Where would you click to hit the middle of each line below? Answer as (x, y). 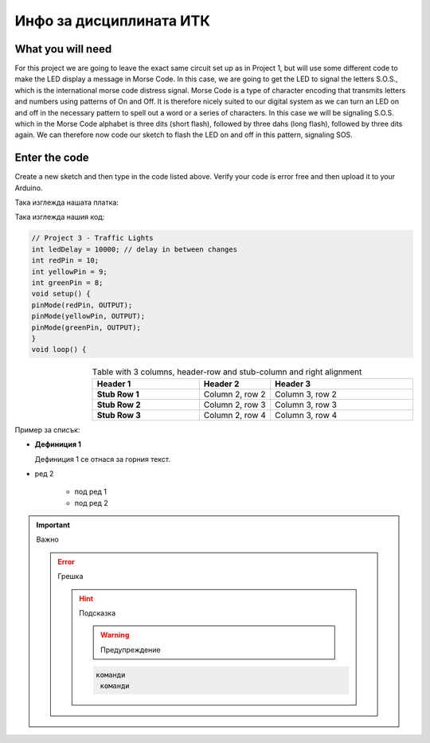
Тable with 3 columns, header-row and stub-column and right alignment (227, 372)
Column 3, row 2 (306, 394)
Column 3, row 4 (306, 415)
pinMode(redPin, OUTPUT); (82, 305)
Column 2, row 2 (235, 394)
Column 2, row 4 (235, 415)
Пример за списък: (47, 429)
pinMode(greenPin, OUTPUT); (86, 327)
